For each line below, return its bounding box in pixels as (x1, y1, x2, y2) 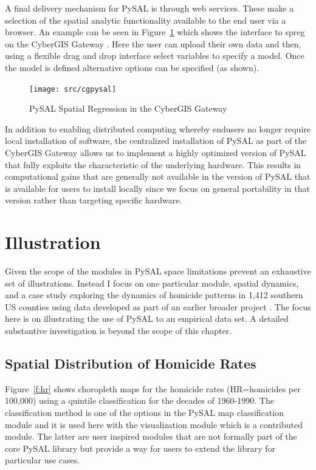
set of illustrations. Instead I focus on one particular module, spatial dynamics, (5, 276, 299, 289)
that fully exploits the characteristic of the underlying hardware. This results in (5, 158, 301, 171)
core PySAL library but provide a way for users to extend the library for (5, 441, 276, 454)
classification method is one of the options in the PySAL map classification (5, 406, 284, 419)
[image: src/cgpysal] (29, 84, 117, 94)
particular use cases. (5, 454, 80, 466)
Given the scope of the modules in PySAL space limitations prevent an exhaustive (5, 265, 311, 278)
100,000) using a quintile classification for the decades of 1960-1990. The (5, 394, 274, 407)
